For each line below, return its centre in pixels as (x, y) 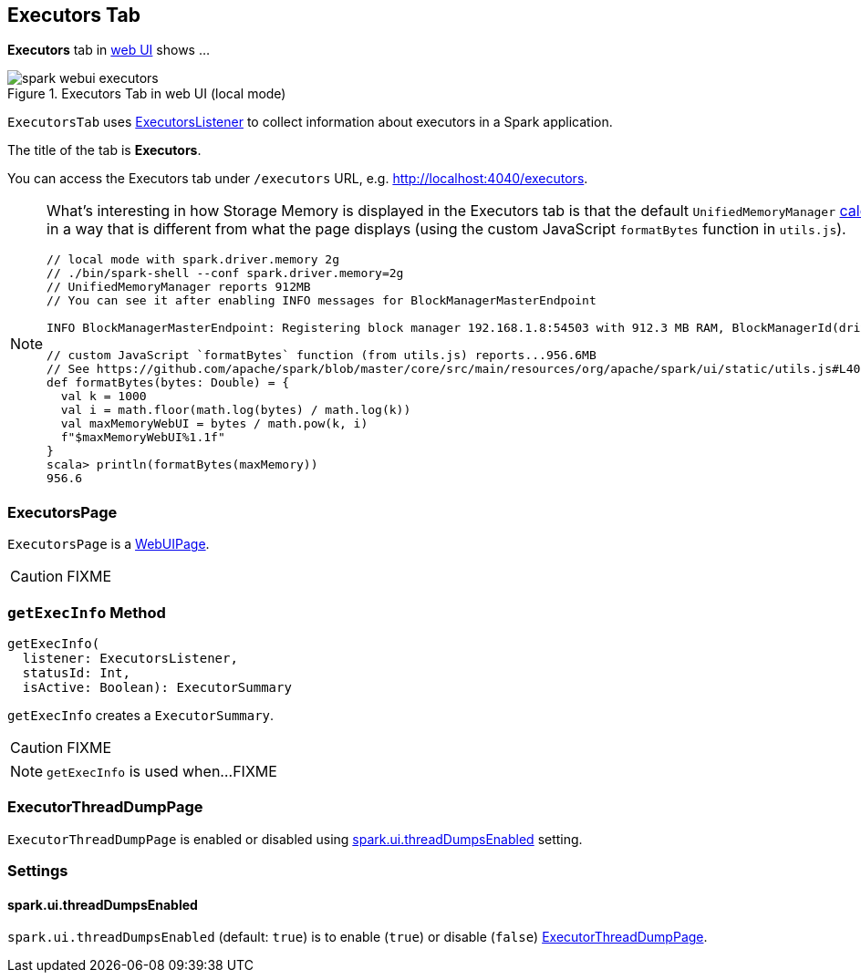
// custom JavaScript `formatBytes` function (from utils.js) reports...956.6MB (322, 356)
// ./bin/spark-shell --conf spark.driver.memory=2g (225, 273)
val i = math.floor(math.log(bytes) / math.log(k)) (236, 410)
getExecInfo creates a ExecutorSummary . (141, 715)
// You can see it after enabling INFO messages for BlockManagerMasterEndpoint (322, 301)
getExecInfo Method (87, 612)
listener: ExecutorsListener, (130, 658)
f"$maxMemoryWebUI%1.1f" (143, 438)
